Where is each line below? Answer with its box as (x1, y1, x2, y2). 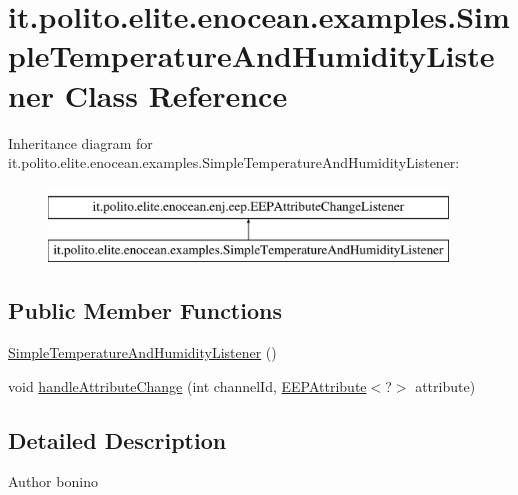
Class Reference (64, 74, 288, 115)
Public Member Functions (8, 295, 282, 326)
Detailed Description (8, 424, 227, 455)
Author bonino (8, 471, 98, 492)
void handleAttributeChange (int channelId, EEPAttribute (8, 375, 367, 396)
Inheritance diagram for (8, 132, 153, 153)
